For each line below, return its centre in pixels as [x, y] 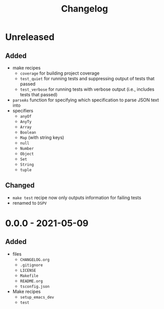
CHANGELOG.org [35, 260]
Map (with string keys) [42, 137]
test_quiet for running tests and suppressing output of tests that [87, 78]
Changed [20, 185]
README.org [31, 281]
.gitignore [31, 265]
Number [27, 149]
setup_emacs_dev [37, 297]
